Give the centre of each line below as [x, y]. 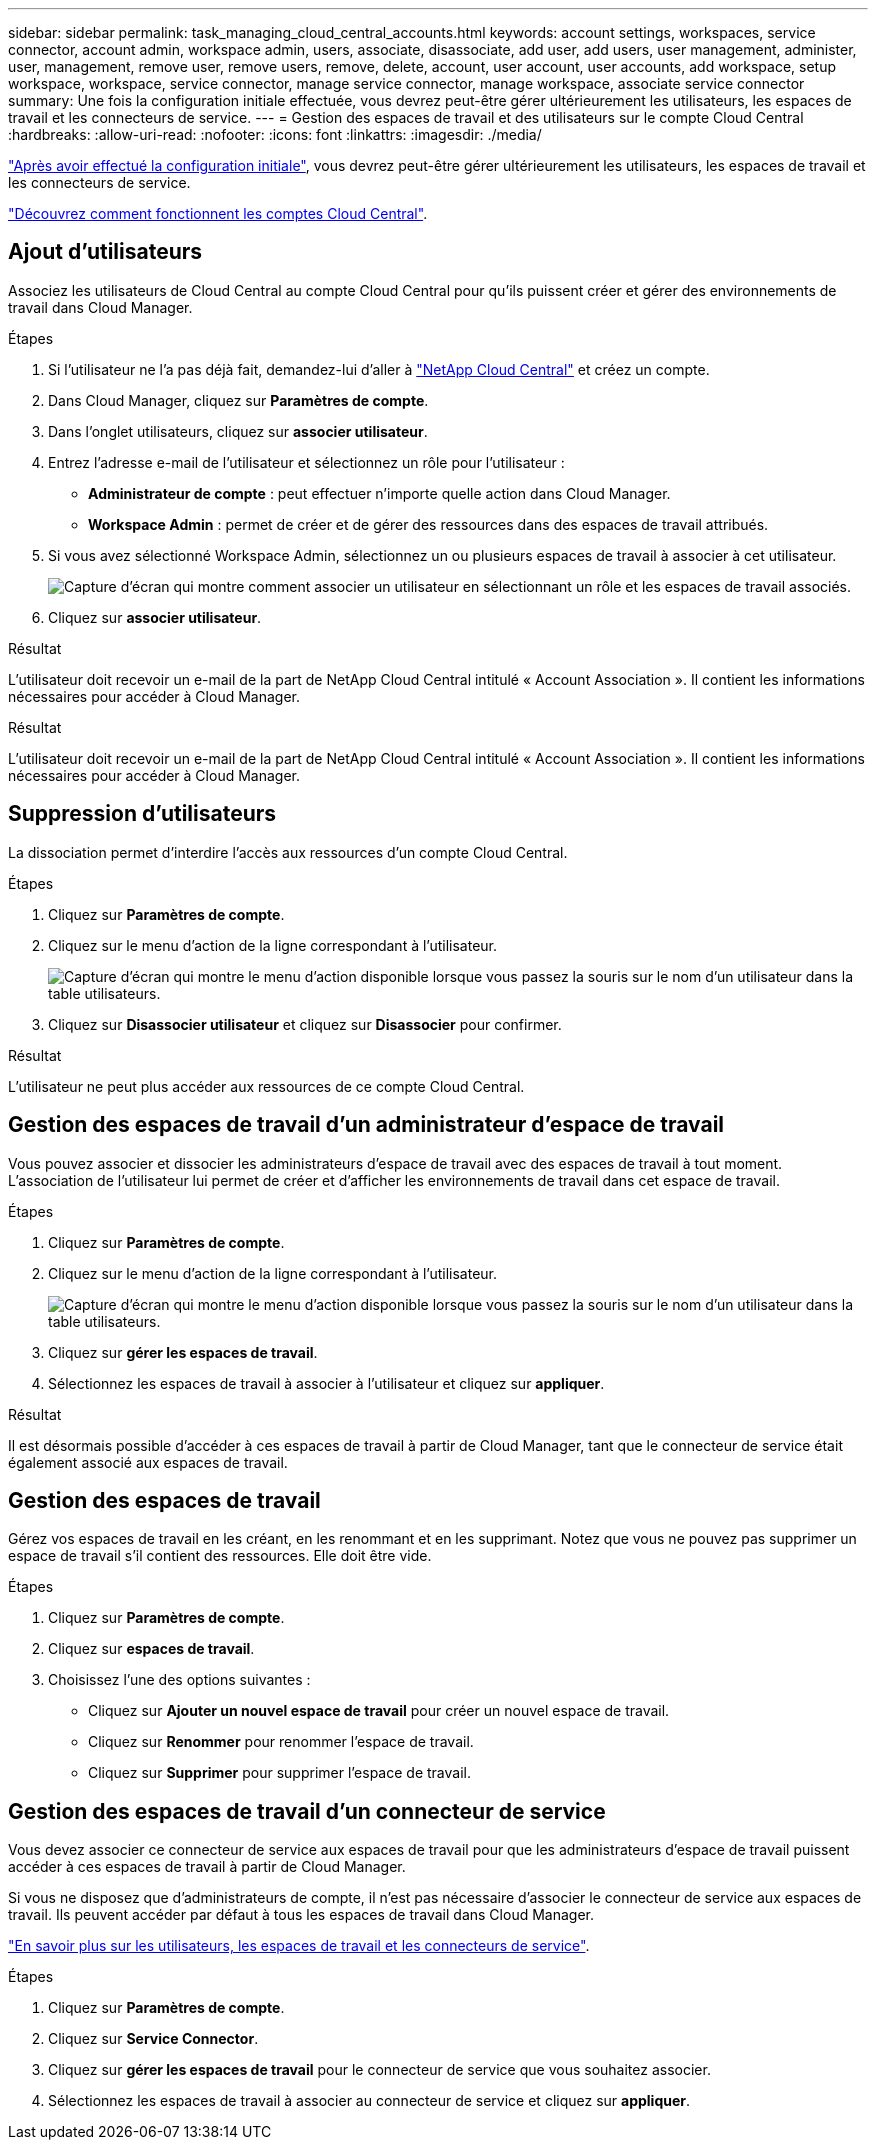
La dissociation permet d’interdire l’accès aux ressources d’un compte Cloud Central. [288, 852]
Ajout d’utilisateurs [105, 252]
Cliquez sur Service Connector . [153, 2039]
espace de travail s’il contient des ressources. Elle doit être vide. [220, 1556]
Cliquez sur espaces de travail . [151, 1649]
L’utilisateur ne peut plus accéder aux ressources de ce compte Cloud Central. [266, 1086]
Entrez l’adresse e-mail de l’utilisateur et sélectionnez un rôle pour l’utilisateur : [306, 462]
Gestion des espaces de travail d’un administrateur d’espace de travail [366, 1125]
